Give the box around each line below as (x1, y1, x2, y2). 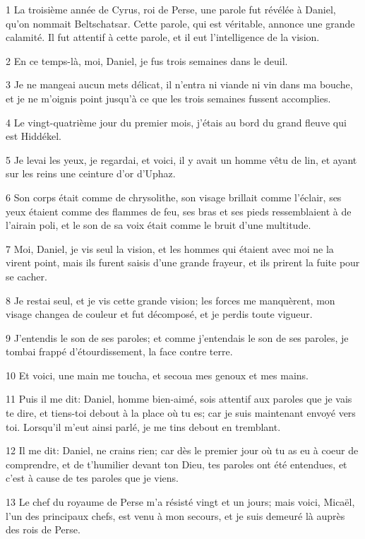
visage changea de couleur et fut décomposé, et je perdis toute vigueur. (6, 307, 313, 321)
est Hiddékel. (6, 129, 62, 143)
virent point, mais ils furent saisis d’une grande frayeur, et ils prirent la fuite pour (6, 255, 360, 270)
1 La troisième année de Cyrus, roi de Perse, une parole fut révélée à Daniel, (6, 2, 336, 16)
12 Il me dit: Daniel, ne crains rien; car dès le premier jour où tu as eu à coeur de (6, 443, 359, 458)
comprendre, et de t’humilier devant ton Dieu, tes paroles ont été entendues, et (6, 456, 347, 471)
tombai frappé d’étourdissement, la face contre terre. (6, 344, 233, 359)
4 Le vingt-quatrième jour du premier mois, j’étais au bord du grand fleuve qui (6, 114, 347, 129)
